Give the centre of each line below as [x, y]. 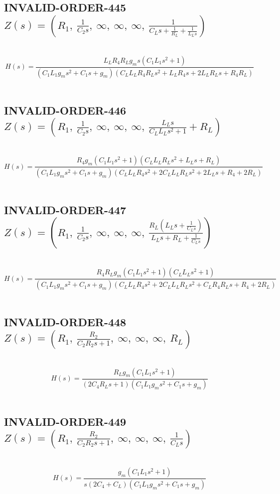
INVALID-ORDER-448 [65, 322]
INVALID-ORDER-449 [65, 422]
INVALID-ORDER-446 [65, 110]
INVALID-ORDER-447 [65, 209]
